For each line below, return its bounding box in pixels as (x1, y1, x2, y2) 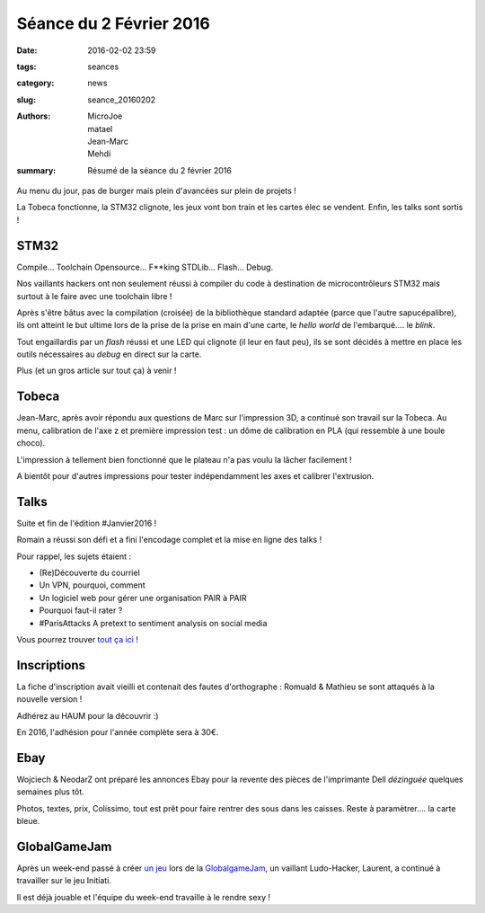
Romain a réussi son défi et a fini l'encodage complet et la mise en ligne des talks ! (16, 535, 322, 545)
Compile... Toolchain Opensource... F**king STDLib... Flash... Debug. (16, 261, 274, 272)
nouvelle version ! (16, 694, 83, 705)
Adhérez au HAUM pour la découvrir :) (16, 710, 159, 721)
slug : (16, 94, 36, 105)
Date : (16, 45, 38, 56)
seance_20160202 (87, 94, 156, 105)
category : (16, 77, 55, 89)
